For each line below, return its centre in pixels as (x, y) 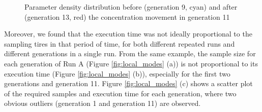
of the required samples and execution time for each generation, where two (120, 93)
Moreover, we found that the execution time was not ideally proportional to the (128, 34)
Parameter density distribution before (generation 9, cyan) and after (131, 7)
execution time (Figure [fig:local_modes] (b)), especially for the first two (117, 73)
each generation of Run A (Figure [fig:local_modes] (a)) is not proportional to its (131, 63)
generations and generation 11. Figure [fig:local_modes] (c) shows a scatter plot (128, 83)
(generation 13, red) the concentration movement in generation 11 (127, 16)
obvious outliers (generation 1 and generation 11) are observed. (103, 103)
